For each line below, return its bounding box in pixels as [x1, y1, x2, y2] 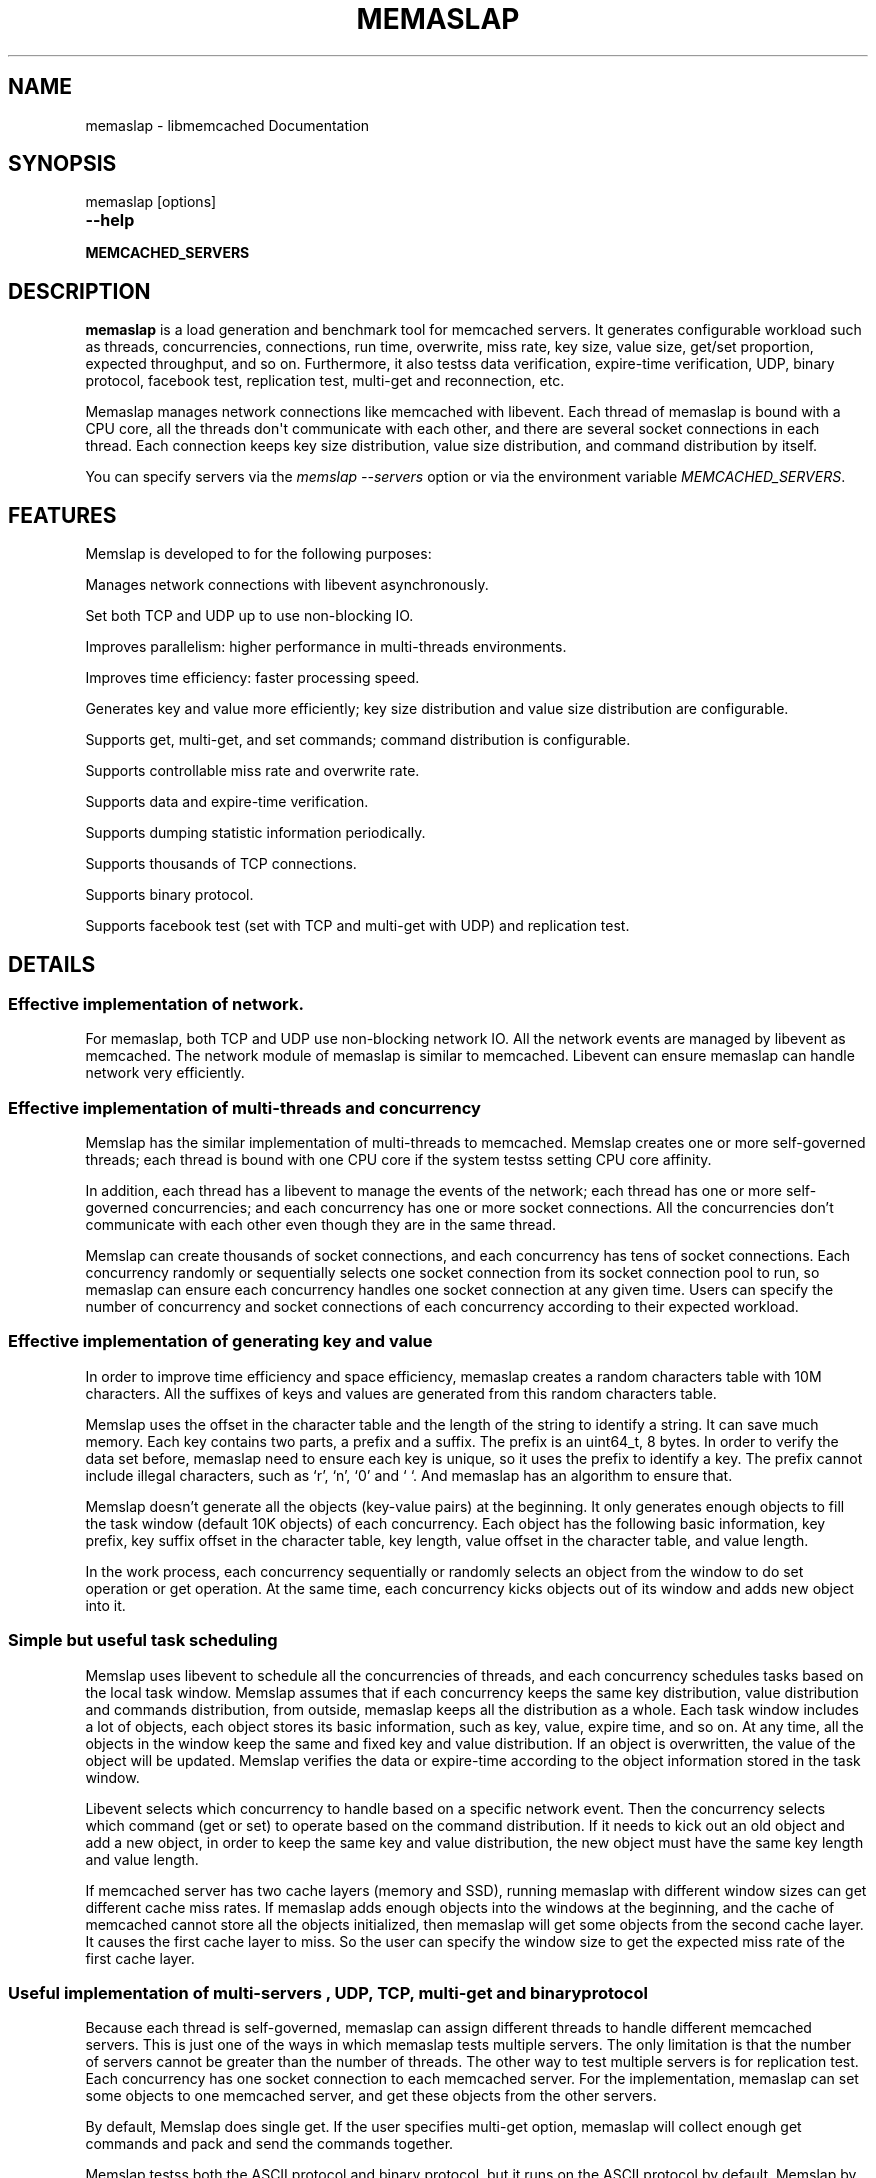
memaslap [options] [85, 193, 217, 211]
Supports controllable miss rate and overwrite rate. [85, 762, 420, 780]
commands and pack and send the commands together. [85, 2135, 454, 2153]
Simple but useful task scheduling [8, 1630, 278, 1651]
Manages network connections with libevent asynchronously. [85, 576, 489, 594]
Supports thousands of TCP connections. [85, 855, 357, 873]
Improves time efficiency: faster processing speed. [85, 669, 420, 687]
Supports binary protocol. [85, 886, 254, 904]
